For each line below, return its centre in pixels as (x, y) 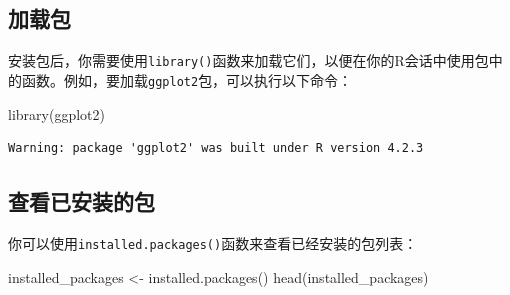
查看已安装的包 (81, 201)
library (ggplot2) (56, 113)
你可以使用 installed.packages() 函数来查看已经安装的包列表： (213, 242)
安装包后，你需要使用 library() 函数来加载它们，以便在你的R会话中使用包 (248, 60)
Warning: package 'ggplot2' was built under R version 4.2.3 (216, 148)
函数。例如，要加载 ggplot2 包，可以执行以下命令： (187, 79)
